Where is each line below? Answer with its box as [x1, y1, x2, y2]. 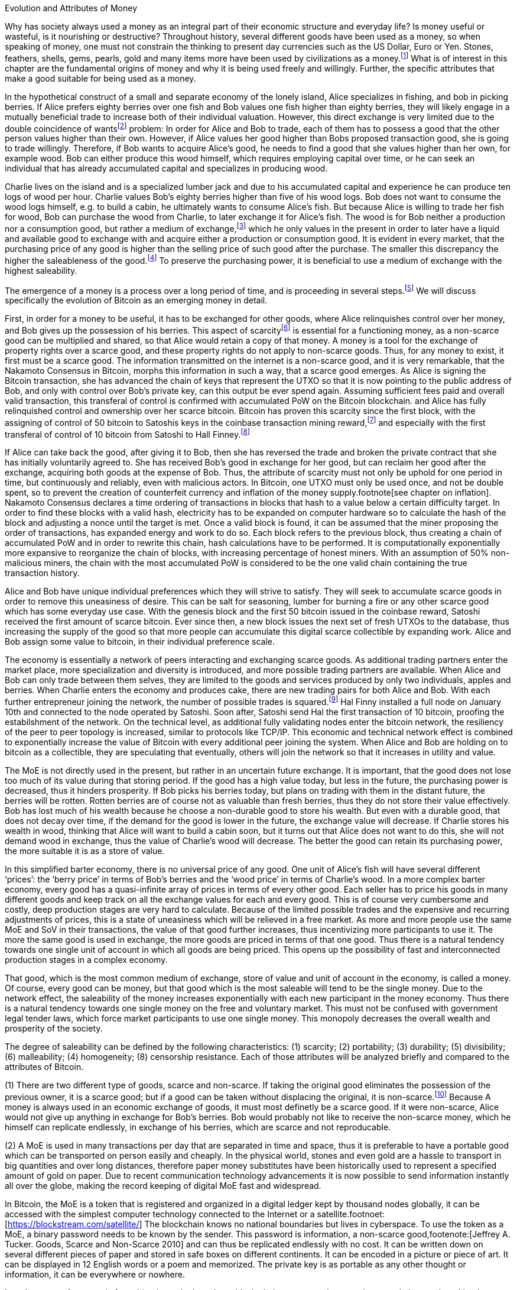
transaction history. [5, 568, 80, 578]
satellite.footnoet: [317, 1208, 385, 1219]
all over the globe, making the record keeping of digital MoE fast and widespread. [5, 1180, 321, 1191]
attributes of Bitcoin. [5, 1061, 84, 1072]
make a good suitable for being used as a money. [5, 73, 196, 83]
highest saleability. [5, 265, 77, 276]
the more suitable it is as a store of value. [5, 845, 165, 856]
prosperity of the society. [5, 1023, 103, 1033]
